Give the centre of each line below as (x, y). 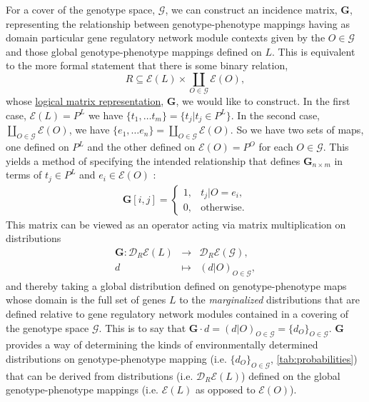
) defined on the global (291, 375)
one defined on (37, 147)
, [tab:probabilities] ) (314, 359)
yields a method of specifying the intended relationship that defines (153, 160)
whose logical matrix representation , (85, 101)
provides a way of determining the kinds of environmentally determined (162, 345)
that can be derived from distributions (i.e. (100, 375)
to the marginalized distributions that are (270, 300)
